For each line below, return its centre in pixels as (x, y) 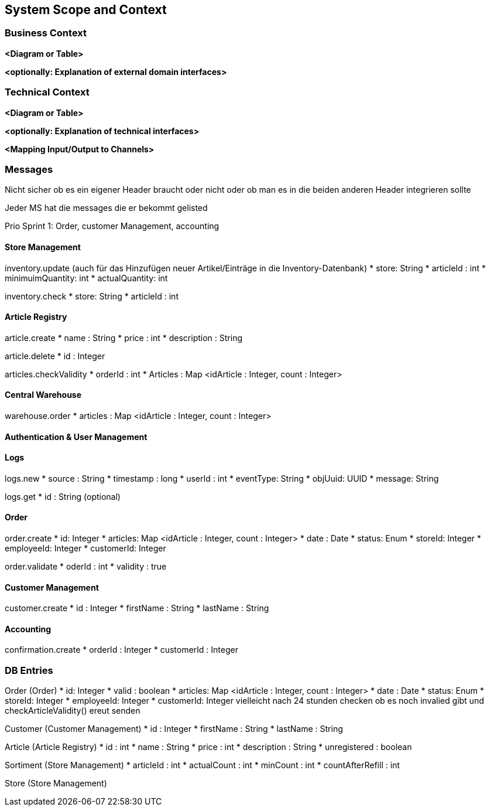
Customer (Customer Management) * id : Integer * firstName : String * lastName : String (174, 729)
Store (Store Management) (56, 783)
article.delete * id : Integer (55, 356)
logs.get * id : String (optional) (63, 496)
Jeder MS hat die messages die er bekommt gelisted (106, 208)
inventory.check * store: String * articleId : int (92, 296)
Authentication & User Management (76, 437)
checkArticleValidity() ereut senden (73, 711)
